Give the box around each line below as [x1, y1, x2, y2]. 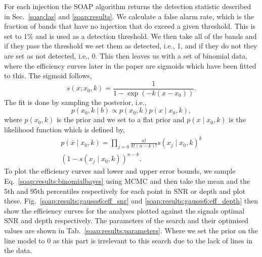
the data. [4, 245, 32, 255]
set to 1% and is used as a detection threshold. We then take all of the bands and [4, 30, 257, 41]
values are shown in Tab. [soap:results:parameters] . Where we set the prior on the [4, 225, 258, 236]
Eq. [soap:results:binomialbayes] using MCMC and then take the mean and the [4, 176, 250, 186]
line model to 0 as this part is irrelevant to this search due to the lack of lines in [4, 235, 252, 245]
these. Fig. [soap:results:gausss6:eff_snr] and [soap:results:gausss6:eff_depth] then [4, 195, 258, 206]
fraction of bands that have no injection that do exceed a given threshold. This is [4, 21, 256, 31]
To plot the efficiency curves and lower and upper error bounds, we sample [4, 166, 236, 176]
